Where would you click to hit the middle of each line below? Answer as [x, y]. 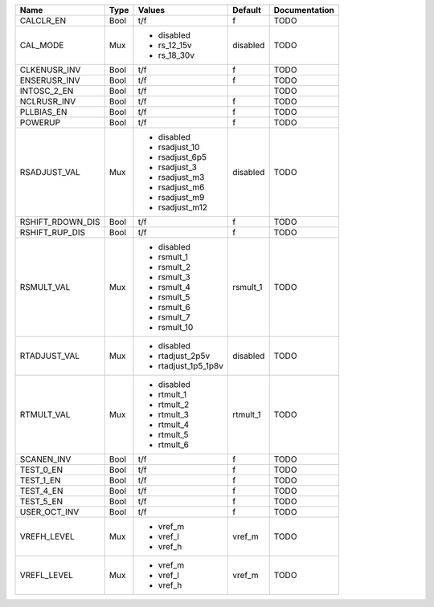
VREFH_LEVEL [47, 536]
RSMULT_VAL [45, 287]
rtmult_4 [173, 424]
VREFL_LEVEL [47, 575]
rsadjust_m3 [181, 177]
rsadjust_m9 [181, 197]
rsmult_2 [174, 267]
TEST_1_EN [40, 480]
